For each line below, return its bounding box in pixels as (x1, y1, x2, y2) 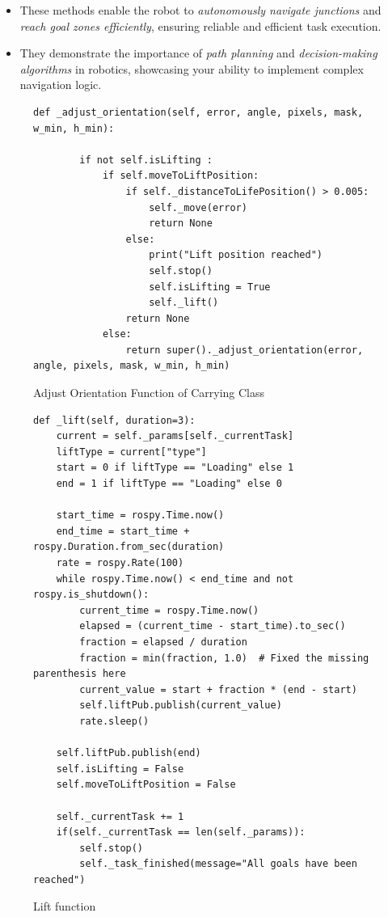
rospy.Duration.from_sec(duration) (33, 541, 225, 553)
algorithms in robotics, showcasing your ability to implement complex (19, 60, 364, 77)
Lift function (33, 898, 96, 915)
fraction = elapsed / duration (79, 636, 247, 648)
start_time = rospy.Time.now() (56, 509, 225, 522)
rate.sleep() (79, 715, 150, 727)
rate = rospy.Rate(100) (56, 557, 184, 568)
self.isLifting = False (56, 763, 184, 775)
